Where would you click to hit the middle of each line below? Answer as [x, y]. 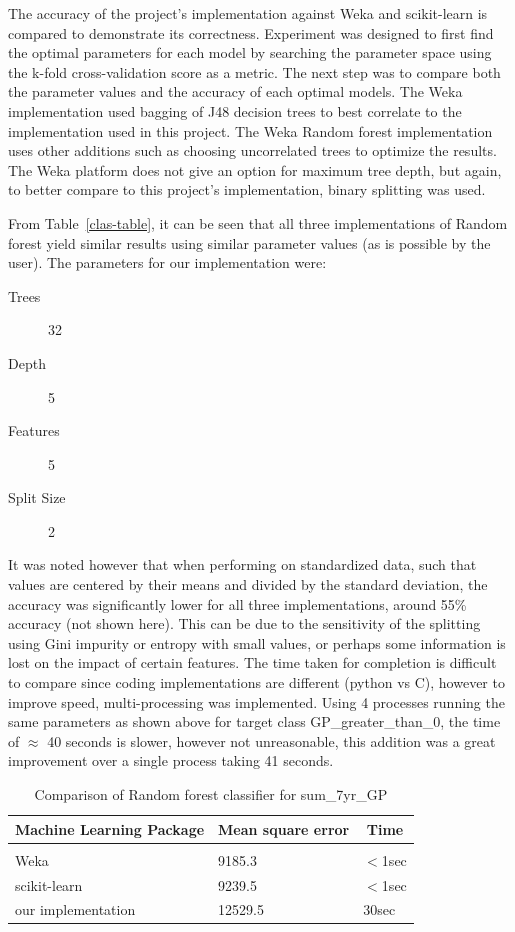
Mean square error [284, 828]
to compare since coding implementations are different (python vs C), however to [256, 682]
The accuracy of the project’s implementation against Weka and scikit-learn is [248, 13]
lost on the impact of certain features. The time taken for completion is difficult [252, 662]
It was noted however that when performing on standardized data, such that [242, 564]
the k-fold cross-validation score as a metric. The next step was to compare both [254, 71]
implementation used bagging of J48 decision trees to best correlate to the [235, 110]
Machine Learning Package [110, 828]
